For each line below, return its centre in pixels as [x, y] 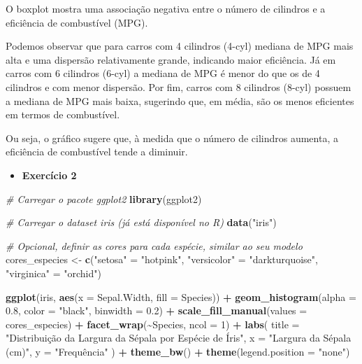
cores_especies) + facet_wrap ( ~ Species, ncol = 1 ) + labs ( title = [153, 324]
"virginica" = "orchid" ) [53, 273]
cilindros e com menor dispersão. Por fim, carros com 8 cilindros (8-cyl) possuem [179, 86]
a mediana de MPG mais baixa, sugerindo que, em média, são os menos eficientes [180, 100]
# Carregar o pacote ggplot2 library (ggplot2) [104, 198]
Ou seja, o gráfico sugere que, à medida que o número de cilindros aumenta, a [172, 138]
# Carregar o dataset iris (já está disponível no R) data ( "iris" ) [141, 222]
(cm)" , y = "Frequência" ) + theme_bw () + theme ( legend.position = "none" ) [178, 351]
